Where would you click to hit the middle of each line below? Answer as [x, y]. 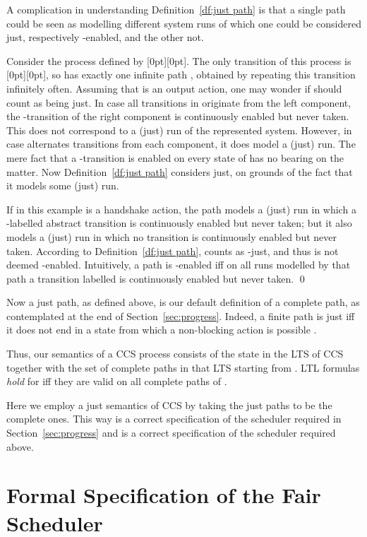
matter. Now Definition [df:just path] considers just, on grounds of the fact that [180, 171]
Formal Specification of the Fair [164, 495]
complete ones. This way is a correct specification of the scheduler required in [174, 419]
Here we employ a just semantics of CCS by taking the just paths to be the [169, 405]
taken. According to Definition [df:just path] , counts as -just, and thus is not [173, 250]
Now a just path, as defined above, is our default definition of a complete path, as [183, 302]
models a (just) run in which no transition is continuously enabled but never [172, 236]
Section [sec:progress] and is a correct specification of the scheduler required [171, 433]
